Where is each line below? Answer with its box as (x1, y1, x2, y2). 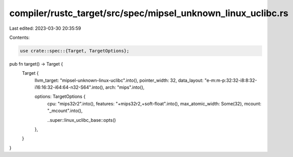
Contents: (9, 34, 30, 40)
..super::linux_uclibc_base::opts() (47, 117, 116, 123)
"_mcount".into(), (47, 108, 83, 114)
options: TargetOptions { (34, 93, 86, 99)
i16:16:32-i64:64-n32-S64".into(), (34, 84, 105, 90)
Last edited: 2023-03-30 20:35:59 (9, 25, 81, 31)
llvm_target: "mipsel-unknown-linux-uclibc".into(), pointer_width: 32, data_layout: (34, 77, 204, 83)
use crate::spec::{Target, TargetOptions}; (20, 48, 130, 54)
